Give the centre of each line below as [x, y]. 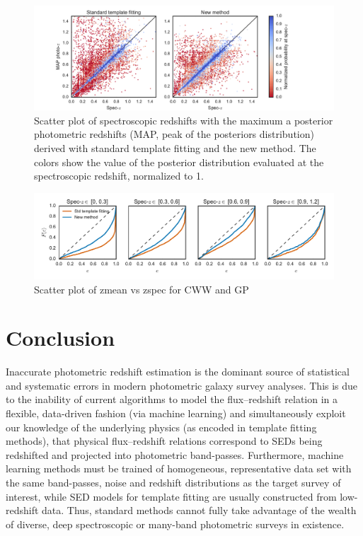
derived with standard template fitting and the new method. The [175, 148]
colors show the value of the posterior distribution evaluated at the [179, 162]
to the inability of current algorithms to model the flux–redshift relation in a [172, 399]
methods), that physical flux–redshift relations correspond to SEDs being [164, 441]
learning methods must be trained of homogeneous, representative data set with [179, 468]
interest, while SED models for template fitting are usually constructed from [171, 496]
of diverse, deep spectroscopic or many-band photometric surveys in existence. [175, 524]
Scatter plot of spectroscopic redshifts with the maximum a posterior [184, 120]
